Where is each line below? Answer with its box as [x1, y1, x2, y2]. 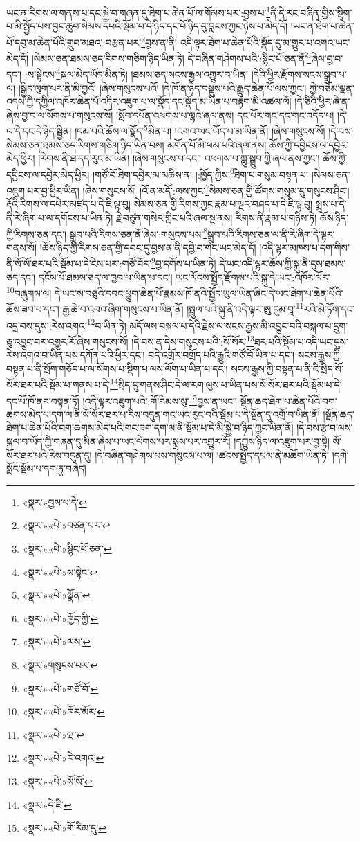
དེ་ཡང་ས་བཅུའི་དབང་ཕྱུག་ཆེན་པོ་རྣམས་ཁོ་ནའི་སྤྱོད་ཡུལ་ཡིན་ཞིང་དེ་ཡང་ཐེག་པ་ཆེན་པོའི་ [54, 285, 343, 300]
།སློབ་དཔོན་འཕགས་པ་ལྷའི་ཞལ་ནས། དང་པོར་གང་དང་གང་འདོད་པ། [116, 107, 334, 122]
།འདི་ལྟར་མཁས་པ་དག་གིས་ [259, 240, 350, 254]
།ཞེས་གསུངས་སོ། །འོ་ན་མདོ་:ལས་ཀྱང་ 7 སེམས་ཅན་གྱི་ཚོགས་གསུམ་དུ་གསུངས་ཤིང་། [82, 181, 350, 197]
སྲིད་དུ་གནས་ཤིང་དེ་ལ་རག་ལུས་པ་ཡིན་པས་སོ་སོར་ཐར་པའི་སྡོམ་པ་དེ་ [117, 377, 342, 392]
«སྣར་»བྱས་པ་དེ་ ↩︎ [22, 494, 87, 509]
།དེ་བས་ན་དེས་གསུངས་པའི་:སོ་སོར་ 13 [131, 332, 255, 348]
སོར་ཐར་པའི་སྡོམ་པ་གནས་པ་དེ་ [6, 377, 111, 392]
